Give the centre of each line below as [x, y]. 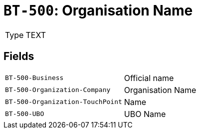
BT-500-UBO [25, 114]
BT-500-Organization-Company [58, 90]
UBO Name [145, 114]
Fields [19, 56]
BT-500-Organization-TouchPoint [64, 102]
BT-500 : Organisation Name [98, 10]
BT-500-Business [34, 78]
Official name [149, 78]
